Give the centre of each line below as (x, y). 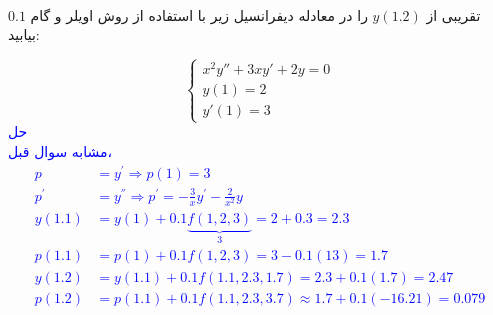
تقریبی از (453, 14)
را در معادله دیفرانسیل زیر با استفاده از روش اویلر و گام (199, 14)
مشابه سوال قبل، (60, 151)
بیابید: (24, 34)
